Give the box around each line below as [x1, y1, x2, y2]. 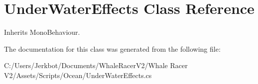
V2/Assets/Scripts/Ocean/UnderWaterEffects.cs [4, 70, 152, 80]
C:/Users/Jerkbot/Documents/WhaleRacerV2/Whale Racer [4, 60, 188, 71]
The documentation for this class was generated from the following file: [4, 43, 221, 54]
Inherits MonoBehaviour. [4, 27, 80, 37]
